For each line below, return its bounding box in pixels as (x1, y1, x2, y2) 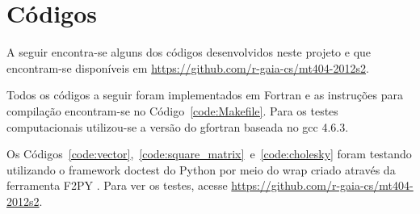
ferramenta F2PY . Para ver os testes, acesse (6, 177, 228, 194)
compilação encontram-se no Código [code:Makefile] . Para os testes (6, 102, 338, 119)
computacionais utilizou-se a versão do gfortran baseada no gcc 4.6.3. (6, 118, 349, 135)
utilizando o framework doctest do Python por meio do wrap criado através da (6, 161, 396, 178)
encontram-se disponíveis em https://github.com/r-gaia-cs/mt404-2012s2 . (6, 59, 369, 76)
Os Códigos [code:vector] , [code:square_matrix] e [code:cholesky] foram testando (6, 145, 412, 162)
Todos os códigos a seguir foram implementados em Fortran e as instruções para (6, 86, 404, 103)
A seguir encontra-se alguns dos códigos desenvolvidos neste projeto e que (6, 44, 372, 61)
